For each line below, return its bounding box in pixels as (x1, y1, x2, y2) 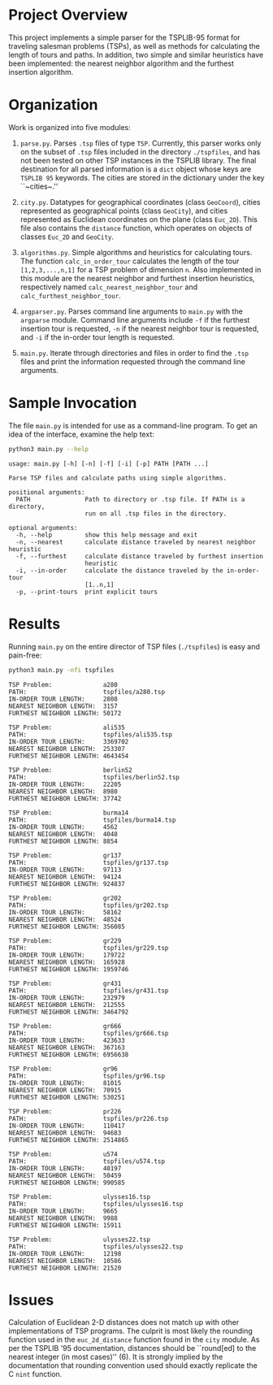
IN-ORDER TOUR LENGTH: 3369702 (8, 737, 129, 745)
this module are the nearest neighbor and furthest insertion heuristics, (19, 273, 255, 283)
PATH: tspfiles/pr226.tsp (8, 1114, 169, 1122)
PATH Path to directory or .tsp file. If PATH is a (15, 495, 245, 503)
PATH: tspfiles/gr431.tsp (8, 986, 169, 995)
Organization (8, 96, 98, 115)
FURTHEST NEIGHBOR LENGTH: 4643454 (8, 752, 129, 760)
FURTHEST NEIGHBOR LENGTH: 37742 (8, 794, 122, 802)
